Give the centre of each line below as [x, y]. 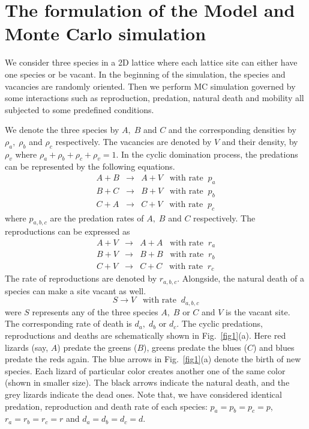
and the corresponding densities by [232, 130]
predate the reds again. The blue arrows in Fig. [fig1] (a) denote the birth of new [153, 359]
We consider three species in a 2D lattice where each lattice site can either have [151, 62]
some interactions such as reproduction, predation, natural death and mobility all [154, 98]
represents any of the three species [95, 311]
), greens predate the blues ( [195, 347]
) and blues [274, 347]
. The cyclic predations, [220, 323]
